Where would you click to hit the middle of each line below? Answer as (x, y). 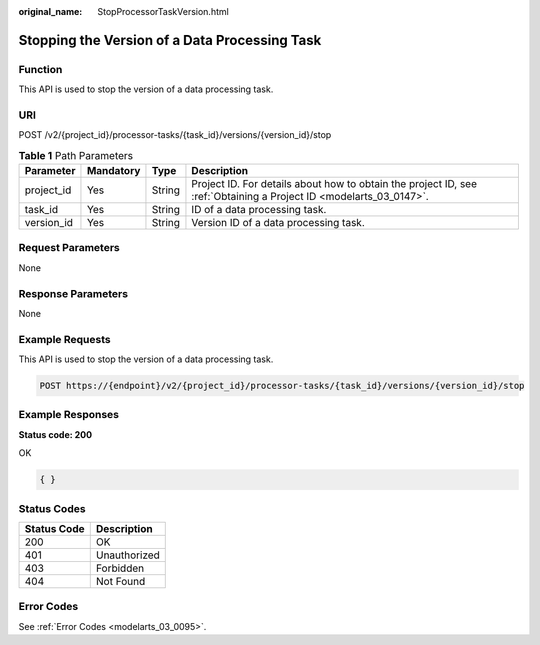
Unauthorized (127, 555)
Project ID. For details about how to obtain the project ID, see (334, 184)
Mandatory (113, 171)
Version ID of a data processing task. (278, 223)
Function (40, 69)
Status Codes (52, 508)
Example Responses (69, 415)
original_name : (50, 11)
